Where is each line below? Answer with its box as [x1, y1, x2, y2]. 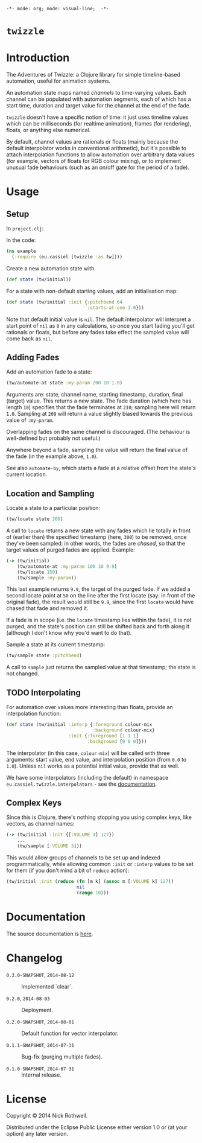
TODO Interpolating [6, 687, 81, 698]
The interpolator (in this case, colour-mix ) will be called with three [6, 749, 170, 757]
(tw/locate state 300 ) [6, 516, 63, 522]
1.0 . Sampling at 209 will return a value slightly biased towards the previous [6, 410, 193, 418]
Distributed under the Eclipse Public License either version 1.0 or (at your [6, 1124, 188, 1131]
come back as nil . [6, 335, 52, 342]
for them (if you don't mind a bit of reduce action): [6, 867, 130, 874]
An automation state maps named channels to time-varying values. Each [6, 89, 187, 97]
